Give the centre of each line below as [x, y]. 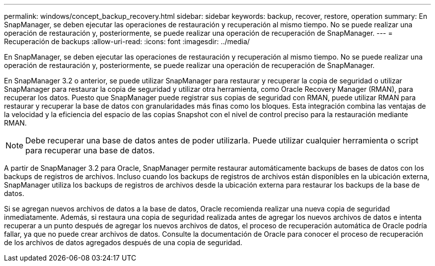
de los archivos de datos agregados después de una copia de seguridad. [123, 242]
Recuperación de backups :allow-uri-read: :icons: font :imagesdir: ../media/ [127, 41]
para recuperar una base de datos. [90, 150]
